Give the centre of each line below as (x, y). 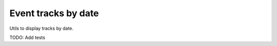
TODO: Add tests (27, 37)
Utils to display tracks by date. (42, 28)
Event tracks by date (54, 13)
